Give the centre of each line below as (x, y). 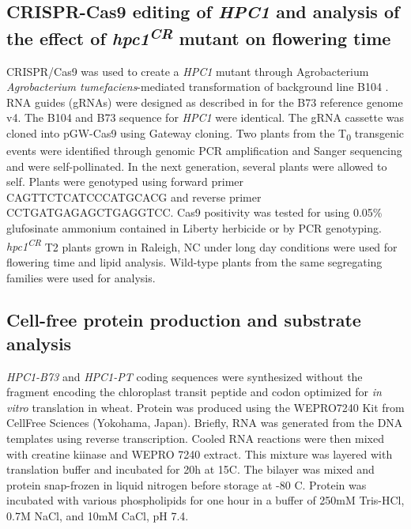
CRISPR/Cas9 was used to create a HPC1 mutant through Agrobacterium (188, 71)
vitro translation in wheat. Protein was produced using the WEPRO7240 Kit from (205, 407)
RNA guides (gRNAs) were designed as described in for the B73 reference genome (205, 102)
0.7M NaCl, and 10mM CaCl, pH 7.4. (98, 516)
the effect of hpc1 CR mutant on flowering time (199, 36)
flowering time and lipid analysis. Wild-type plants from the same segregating (194, 261)
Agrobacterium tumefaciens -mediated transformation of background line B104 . (198, 87)
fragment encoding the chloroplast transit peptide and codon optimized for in (194, 392)
